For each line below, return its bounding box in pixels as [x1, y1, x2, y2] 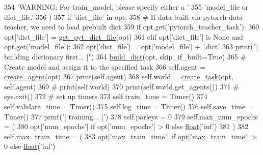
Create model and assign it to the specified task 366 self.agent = [4, 61, 206, 72]
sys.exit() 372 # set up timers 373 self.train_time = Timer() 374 [4, 91, 207, 102]
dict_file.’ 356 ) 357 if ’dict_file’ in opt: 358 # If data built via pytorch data [4, 11, 243, 22]
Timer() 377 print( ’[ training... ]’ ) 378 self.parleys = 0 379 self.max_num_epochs [4, 111, 258, 121]
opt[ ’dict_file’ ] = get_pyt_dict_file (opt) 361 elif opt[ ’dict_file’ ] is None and [4, 31, 243, 42]
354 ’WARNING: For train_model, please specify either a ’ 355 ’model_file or [4, 2, 249, 12]
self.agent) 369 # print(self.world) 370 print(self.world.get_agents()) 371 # [4, 81, 239, 91]
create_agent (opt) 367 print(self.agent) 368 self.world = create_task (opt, [4, 71, 233, 82]
